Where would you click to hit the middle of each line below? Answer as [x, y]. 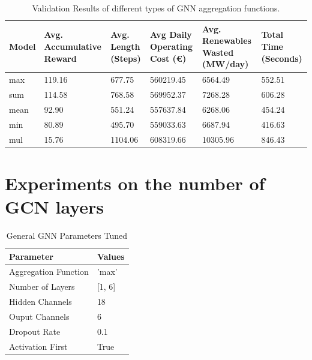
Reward [60, 58]
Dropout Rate [35, 331]
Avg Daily [171, 34]
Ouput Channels [39, 316]
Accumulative [73, 46]
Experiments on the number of [135, 183]
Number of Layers [42, 286]
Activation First [38, 346]
